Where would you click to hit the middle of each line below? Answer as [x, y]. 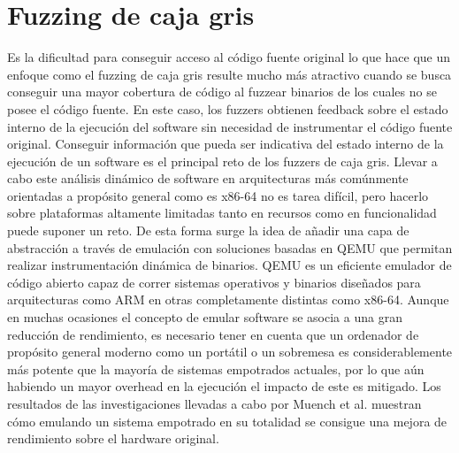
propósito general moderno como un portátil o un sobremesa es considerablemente [230, 352]
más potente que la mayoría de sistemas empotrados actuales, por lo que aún [216, 369]
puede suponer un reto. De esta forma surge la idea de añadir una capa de [208, 230]
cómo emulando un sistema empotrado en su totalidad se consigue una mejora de [227, 421]
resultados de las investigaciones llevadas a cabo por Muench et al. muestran [214, 403]
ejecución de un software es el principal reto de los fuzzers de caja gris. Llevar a [222, 161]
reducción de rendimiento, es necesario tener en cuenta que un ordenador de [213, 334]
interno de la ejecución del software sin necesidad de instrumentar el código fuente [230, 126]
